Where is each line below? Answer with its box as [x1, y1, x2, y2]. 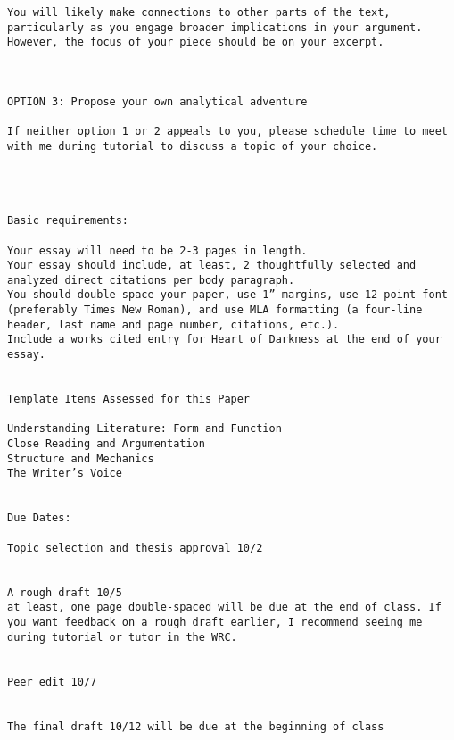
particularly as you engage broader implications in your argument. [7, 21, 423, 34]
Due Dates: [7, 511, 71, 525]
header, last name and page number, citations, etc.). [7, 318, 340, 331]
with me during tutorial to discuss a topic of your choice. [7, 139, 378, 153]
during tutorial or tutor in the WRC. [7, 630, 237, 644]
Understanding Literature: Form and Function [7, 422, 282, 436]
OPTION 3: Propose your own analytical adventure [7, 95, 308, 108]
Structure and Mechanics [7, 452, 154, 465]
